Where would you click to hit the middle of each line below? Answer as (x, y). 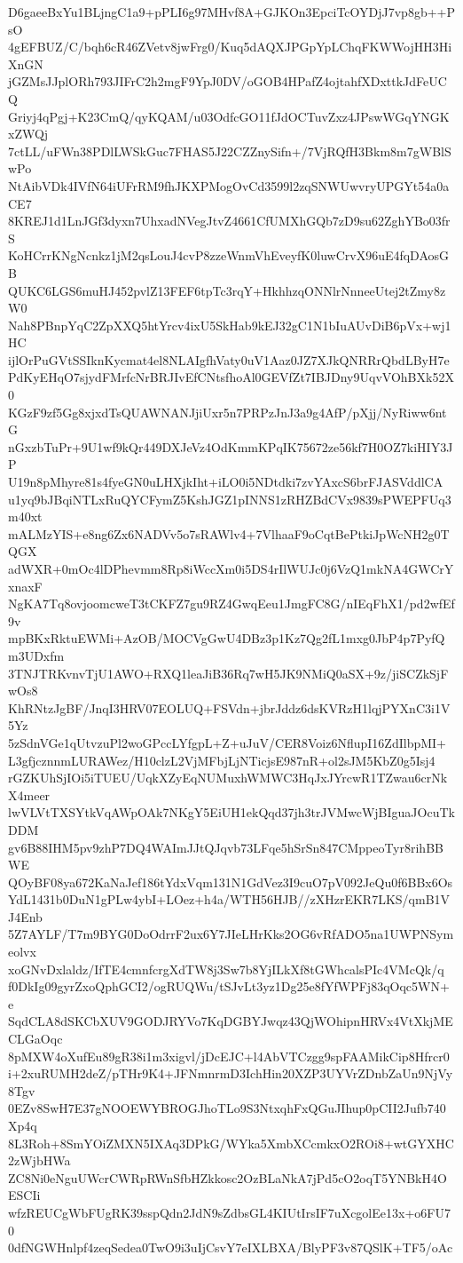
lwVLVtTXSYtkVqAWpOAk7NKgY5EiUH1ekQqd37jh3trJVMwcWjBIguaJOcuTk (231, 812)
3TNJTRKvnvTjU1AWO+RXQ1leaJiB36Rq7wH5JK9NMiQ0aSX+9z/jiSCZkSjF (228, 673)
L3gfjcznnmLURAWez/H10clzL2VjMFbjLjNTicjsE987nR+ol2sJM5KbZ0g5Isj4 (222, 760)
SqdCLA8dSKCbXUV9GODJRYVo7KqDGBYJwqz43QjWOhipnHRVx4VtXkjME (231, 1021)
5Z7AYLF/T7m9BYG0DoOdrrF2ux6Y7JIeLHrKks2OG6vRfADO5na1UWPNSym (231, 934)
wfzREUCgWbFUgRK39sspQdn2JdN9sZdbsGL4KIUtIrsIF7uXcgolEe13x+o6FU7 (229, 1212)
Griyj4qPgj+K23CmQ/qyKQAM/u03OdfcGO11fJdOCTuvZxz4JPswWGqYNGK (229, 116)
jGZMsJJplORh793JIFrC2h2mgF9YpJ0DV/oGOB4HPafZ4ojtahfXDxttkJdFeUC (228, 81)
